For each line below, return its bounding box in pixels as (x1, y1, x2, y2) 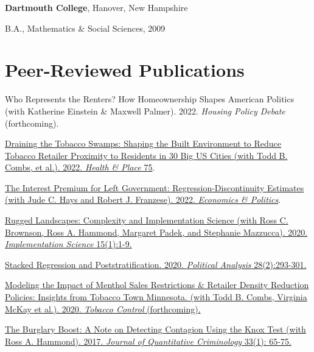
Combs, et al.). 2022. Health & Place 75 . (5, 161, 155, 174)
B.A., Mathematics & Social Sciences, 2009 (5, 21, 166, 34)
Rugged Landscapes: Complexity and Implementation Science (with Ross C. (5, 214, 288, 227)
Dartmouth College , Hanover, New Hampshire (5, 1, 188, 13)
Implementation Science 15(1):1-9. (5, 238, 132, 250)
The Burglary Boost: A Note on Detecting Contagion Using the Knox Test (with (5, 323, 306, 336)
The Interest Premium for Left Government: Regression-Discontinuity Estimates (5, 181, 304, 194)
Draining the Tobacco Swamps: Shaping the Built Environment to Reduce (5, 137, 282, 150)
